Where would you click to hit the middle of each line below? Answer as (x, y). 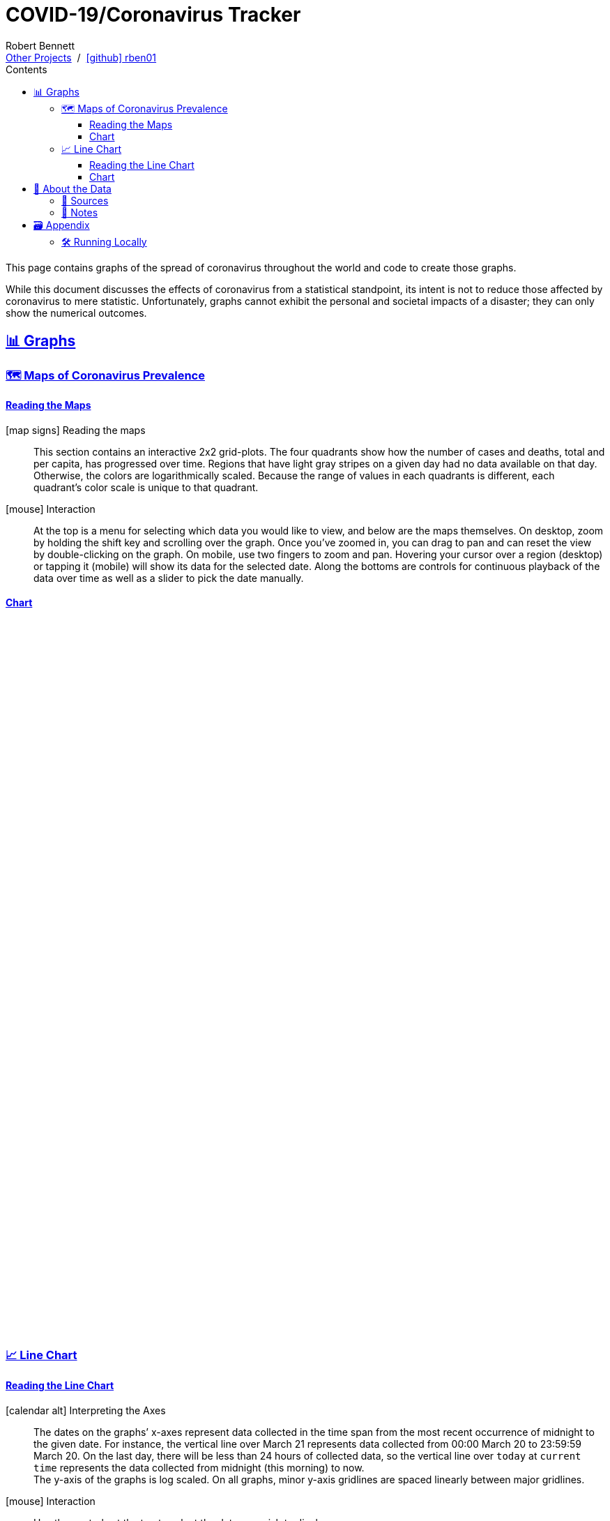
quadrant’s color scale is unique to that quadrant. (146, 487)
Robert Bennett (40, 45)
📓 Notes (80, 212)
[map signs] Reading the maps (76, 430)
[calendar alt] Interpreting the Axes (86, 1410)
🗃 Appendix (62, 225)
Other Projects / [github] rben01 (81, 57)
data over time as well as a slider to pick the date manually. (169, 578)
